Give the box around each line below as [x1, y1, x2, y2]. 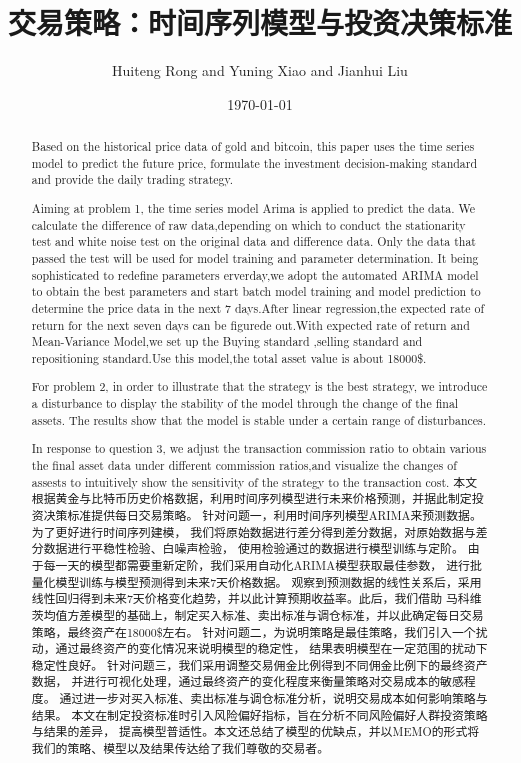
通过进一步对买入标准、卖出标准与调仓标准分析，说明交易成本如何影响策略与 [59, 690, 488, 707]
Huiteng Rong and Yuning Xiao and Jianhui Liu [112, 60, 408, 81]
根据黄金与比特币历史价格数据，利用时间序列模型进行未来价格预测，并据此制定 [31, 490, 472, 507]
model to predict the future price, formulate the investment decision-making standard [31, 154, 478, 171]
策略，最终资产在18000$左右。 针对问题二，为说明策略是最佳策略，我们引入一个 [31, 623, 476, 640]
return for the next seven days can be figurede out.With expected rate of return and [31, 316, 470, 333]
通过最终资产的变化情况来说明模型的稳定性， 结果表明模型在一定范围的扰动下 [55, 640, 488, 657]
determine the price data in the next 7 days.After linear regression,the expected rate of [31, 299, 485, 316]
